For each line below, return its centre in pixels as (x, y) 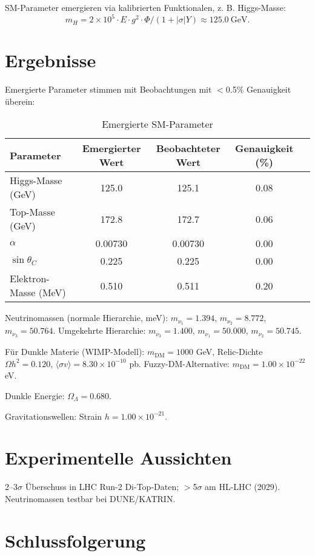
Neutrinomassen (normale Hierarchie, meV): (87, 318)
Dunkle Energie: (35, 395)
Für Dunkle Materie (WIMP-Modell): (75, 352)
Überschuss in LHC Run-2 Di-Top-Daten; (102, 487)
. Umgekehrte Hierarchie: (99, 330)
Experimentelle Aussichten (118, 458)
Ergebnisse (51, 60)
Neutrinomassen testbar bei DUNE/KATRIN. (90, 498)
